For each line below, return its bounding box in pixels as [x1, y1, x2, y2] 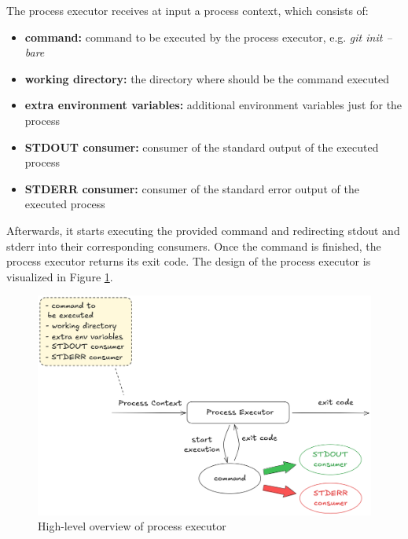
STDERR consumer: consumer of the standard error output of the [24, 180, 359, 196]
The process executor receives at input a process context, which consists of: [6, 2, 369, 18]
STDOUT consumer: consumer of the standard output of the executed [24, 138, 379, 155]
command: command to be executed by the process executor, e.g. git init [24, 28, 383, 45]
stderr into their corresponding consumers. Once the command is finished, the [6, 237, 381, 254]
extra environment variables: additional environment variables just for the [24, 97, 402, 113]
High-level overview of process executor [38, 518, 226, 534]
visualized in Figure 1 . [6, 268, 113, 284]
